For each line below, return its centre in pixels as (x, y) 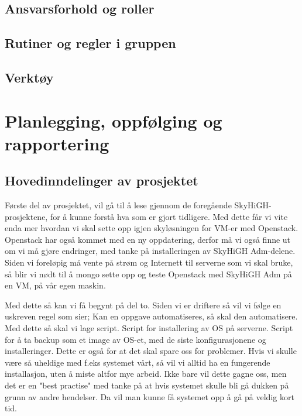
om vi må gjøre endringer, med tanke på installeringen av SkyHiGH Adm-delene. (150, 251)
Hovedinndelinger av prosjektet (102, 181)
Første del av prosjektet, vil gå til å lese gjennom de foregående (118, 205)
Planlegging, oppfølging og (114, 120)
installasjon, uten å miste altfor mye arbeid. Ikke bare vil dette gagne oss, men (146, 374)
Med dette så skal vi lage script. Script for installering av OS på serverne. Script (149, 328)
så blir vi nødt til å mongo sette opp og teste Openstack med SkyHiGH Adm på (148, 274)
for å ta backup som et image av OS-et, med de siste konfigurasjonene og (135, 339)
